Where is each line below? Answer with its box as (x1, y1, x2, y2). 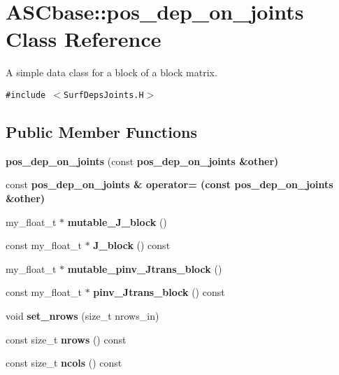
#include (6, 90, 46, 100)
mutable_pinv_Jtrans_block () (67, 261, 222, 276)
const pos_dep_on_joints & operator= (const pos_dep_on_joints (6, 177, 333, 192)
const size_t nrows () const (6, 332, 127, 346)
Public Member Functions (6, 120, 197, 142)
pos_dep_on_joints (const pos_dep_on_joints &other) (6, 153, 279, 168)
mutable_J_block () (67, 214, 167, 229)
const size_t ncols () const (6, 355, 122, 370)
